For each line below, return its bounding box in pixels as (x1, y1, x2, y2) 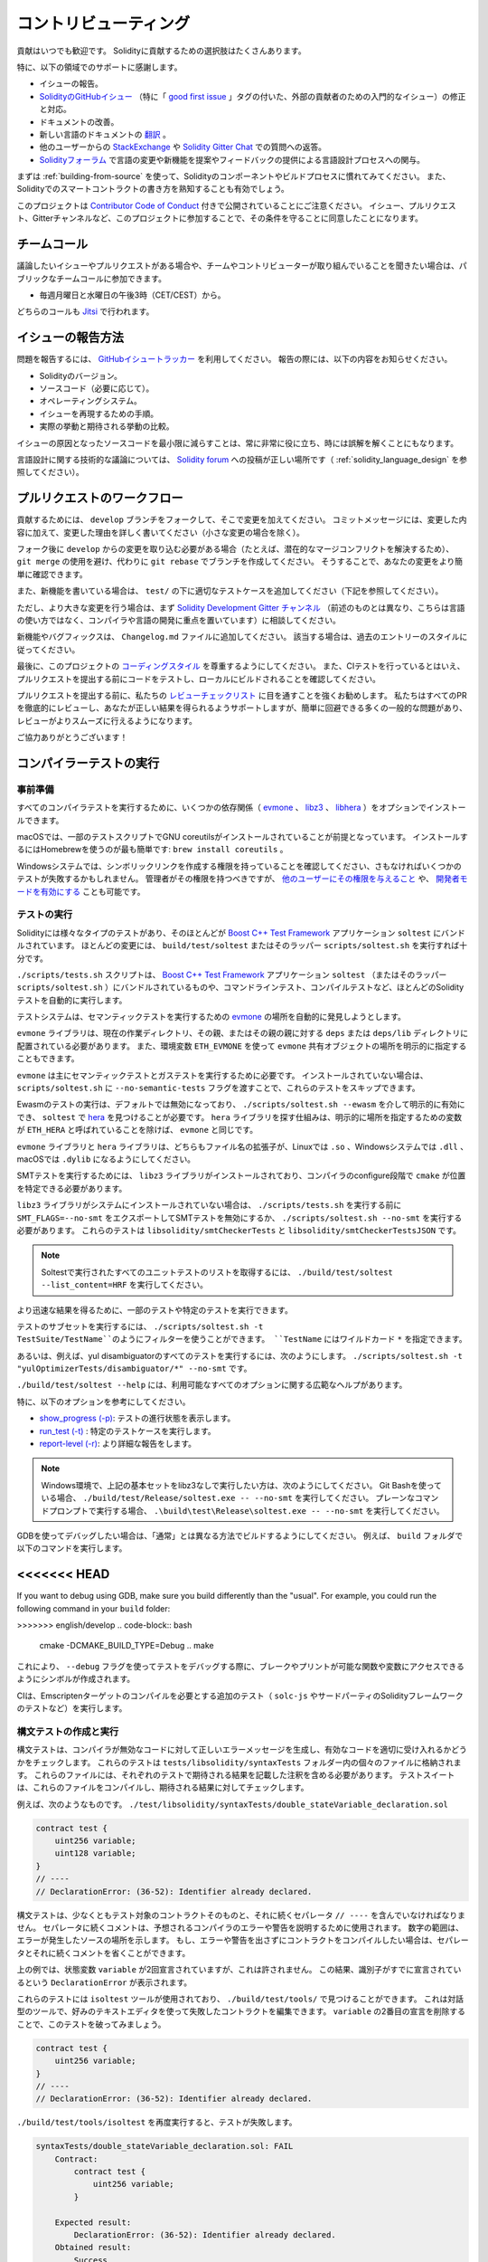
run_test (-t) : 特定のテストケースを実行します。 (39, 1425, 216, 1436)
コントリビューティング (16, 14, 191, 33)
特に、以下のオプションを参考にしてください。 (16, 1396, 191, 1407)
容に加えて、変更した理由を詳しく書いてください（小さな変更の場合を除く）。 (16, 527, 305, 537)
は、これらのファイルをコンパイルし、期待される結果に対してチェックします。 (16, 1782, 309, 1793)
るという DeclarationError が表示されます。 (16, 1977, 192, 1988)
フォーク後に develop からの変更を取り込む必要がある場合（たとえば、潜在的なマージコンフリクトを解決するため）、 (16, 544, 455, 555)
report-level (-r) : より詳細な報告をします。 (39, 1439, 196, 1449)
